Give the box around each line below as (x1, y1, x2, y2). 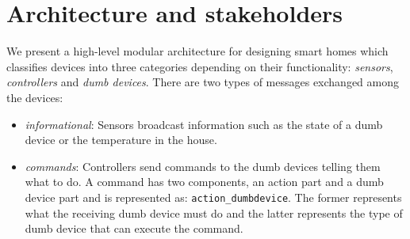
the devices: (6, 89, 63, 105)
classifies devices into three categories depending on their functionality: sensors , (6, 58, 393, 74)
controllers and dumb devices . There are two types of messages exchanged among (6, 74, 399, 90)
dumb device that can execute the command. (25, 220, 243, 237)
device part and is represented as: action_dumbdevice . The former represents (25, 188, 402, 205)
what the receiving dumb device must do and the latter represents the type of (25, 204, 403, 221)
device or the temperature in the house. (25, 131, 217, 148)
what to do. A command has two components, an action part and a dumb (25, 173, 384, 190)
